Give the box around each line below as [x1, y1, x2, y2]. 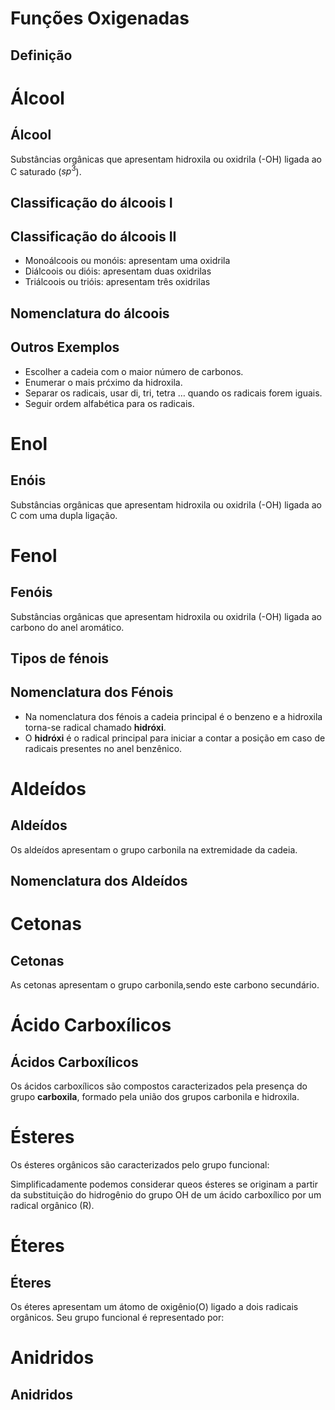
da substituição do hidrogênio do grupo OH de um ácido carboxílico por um [10, 1189, 322, 1201]
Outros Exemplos [10, 339, 120, 356]
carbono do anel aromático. [10, 621, 125, 633]
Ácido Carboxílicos [10, 1014, 172, 1037]
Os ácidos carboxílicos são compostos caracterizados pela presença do [10, 1080, 308, 1092]
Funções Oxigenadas [10, 7, 190, 30]
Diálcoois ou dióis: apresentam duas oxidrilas [24, 265, 212, 277]
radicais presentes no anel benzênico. [24, 742, 183, 754]
